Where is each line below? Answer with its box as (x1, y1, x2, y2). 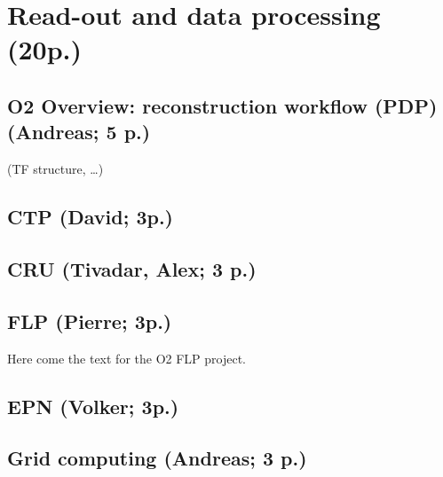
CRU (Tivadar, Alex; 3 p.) (7, 254, 257, 282)
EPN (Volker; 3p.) (7, 392, 179, 419)
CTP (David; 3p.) (7, 203, 173, 231)
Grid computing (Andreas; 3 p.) (7, 444, 307, 472)
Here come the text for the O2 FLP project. (7, 348, 247, 367)
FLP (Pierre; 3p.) (7, 307, 172, 334)
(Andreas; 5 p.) (7, 118, 151, 145)
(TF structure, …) (7, 160, 104, 178)
